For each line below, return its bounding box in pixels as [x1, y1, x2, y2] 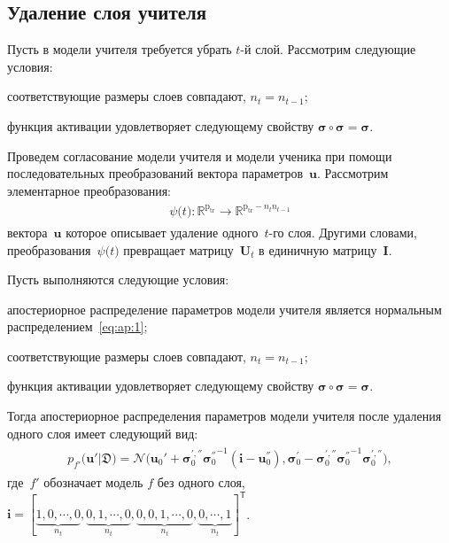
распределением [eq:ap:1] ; [7, 317, 148, 336]
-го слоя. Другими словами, [268, 222, 417, 241]
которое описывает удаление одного [66, 222, 259, 241]
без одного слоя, [157, 472, 245, 491]
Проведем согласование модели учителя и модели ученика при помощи [7, 146, 392, 165]
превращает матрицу [123, 240, 234, 259]
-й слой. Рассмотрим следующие [240, 40, 416, 58]
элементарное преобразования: [7, 181, 172, 199]
